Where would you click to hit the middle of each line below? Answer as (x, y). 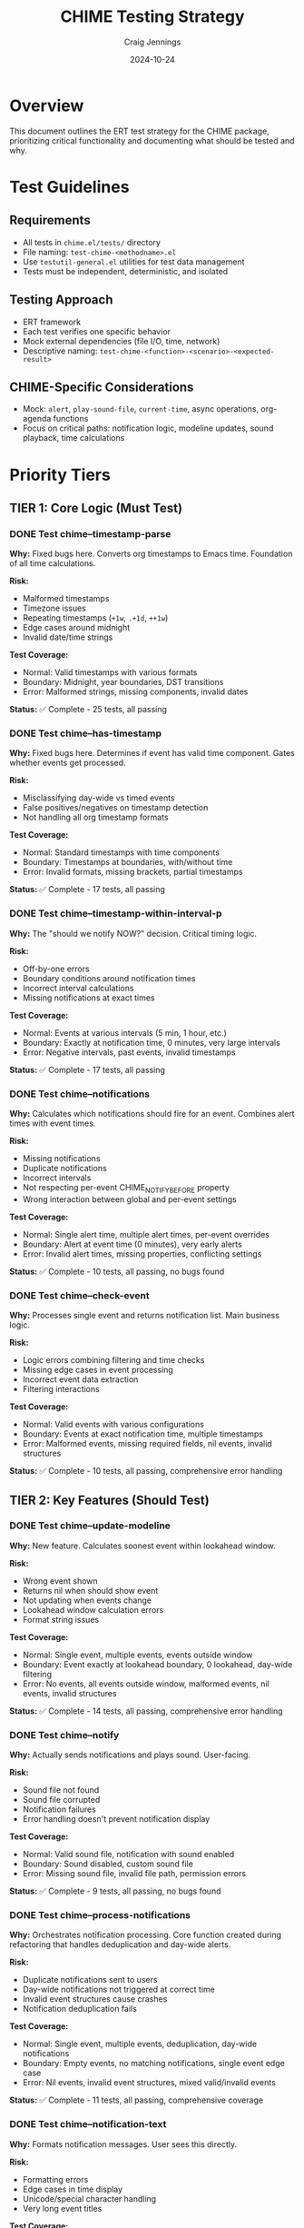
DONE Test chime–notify (64, 1735)
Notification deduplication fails (80, 2009)
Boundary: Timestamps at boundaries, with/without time (127, 862)
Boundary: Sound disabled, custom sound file (108, 1864)
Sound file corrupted (61, 1800)
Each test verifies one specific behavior (96, 331)
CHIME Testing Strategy (152, 17)
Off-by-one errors (56, 969)
